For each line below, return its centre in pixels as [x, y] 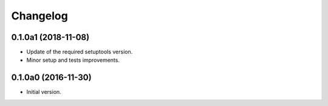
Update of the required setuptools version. [80, 52]
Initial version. [44, 92]
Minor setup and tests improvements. [73, 60]
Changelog [39, 16]
